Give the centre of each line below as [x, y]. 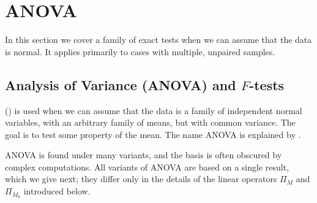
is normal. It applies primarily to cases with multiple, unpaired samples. [140, 51]
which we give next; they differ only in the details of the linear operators [141, 179]
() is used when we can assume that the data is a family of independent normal [154, 110]
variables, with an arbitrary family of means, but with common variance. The [150, 122]
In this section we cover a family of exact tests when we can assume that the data [158, 40]
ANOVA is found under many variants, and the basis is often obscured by [144, 155]
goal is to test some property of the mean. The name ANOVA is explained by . [153, 134]
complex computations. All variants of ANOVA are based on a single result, [147, 167]
